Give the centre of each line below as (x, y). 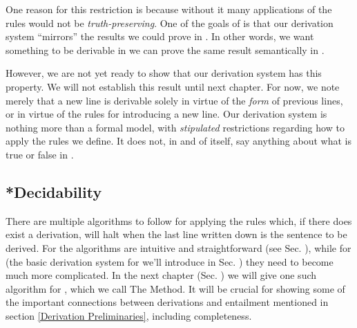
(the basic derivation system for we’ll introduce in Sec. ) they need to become (170, 261)
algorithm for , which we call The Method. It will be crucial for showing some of (175, 288)
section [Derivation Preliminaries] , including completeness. (129, 315)
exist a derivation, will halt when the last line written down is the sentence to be (176, 234)
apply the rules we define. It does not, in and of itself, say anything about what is (178, 141)
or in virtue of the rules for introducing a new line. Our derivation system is (166, 114)
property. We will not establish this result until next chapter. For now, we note (173, 86)
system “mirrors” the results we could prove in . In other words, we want (160, 36)
